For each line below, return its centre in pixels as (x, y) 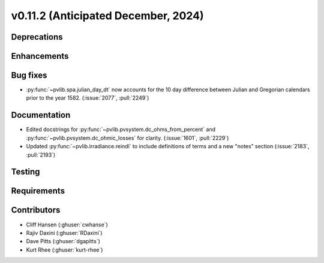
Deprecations (37, 37)
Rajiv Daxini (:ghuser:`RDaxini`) (64, 233)
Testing (25, 172)
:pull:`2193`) (41, 155)
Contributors (36, 210)
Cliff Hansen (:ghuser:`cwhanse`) (67, 225)
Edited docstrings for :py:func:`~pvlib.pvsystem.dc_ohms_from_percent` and (121, 130)
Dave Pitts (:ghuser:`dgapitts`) (63, 241)
